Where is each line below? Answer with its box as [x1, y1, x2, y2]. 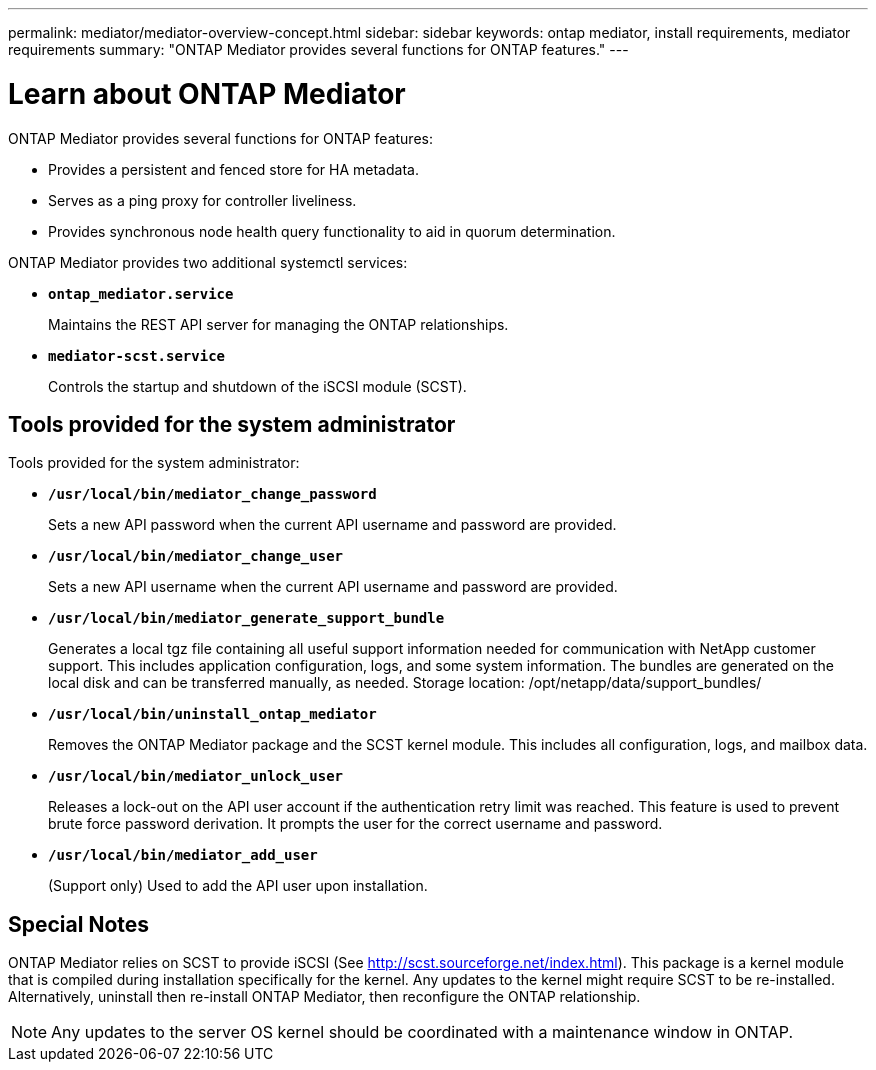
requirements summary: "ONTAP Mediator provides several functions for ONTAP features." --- [8, 41, 629, 58]
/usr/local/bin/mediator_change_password [48, 486, 377, 503]
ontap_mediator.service [48, 285, 234, 302]
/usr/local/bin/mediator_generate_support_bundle [48, 610, 445, 627]
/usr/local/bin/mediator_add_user [48, 847, 318, 864]
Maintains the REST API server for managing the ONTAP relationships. [48, 315, 509, 333]
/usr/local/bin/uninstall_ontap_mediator [48, 706, 377, 723]
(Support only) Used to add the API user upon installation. [48, 877, 428, 895]
